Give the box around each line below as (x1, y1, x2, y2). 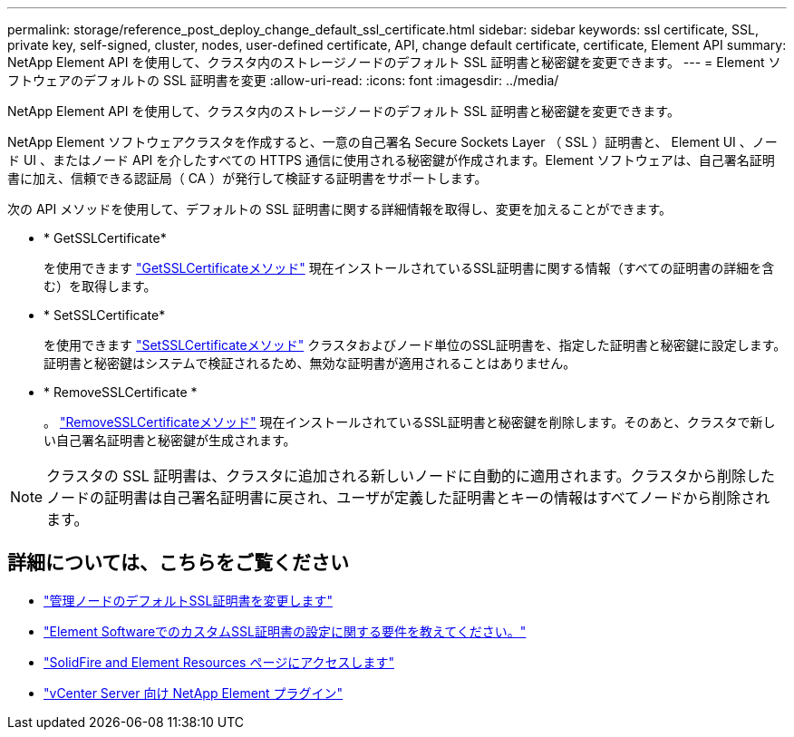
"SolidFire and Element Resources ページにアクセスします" (44, 654, 394, 670)
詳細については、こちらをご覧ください (7, 551, 349, 575)
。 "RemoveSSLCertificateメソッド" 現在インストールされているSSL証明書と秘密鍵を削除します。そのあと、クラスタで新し (44, 414, 776, 430)
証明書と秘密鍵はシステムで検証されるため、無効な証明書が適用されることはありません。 (44, 355, 576, 371)
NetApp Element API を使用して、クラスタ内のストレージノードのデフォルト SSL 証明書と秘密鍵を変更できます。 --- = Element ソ (7, 54, 781, 70)
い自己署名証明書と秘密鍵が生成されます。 (44, 432, 296, 448)
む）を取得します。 (44, 278, 157, 294)
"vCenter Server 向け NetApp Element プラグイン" (44, 684, 344, 701)
